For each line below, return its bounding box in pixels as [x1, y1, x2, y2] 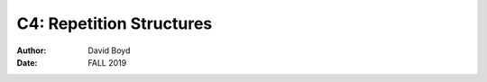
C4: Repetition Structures [16, 14, 213, 33]
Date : [16, 57, 38, 68]
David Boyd [87, 45, 131, 56]
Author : [16, 45, 47, 56]
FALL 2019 [87, 57, 127, 68]
